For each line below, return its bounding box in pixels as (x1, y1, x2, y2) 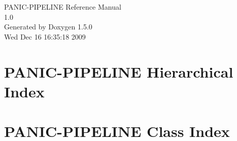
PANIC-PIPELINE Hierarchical (4, 61, 233, 82)
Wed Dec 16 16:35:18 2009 (4, 31, 86, 42)
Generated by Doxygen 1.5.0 (4, 21, 92, 32)
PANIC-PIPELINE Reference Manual (4, 2, 121, 12)
